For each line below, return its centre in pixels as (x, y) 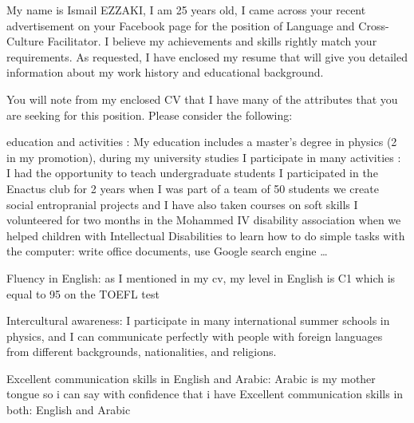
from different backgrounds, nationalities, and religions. (142, 352)
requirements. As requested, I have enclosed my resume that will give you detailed (207, 56)
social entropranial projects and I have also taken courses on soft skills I (182, 204)
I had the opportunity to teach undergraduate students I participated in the (192, 173)
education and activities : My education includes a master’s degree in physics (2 (202, 142)
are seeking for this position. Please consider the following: (150, 115)
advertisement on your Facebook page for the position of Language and (181, 25)
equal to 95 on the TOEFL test (83, 293)
